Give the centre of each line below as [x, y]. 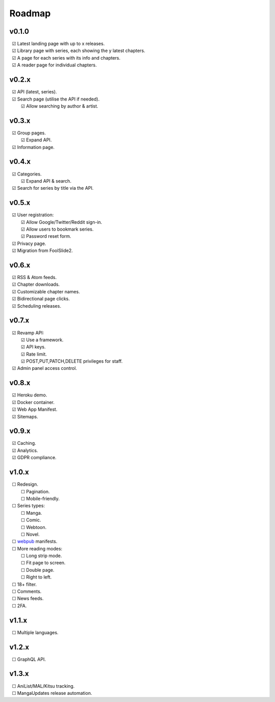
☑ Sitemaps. [25, 416]
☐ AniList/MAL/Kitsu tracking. [43, 686]
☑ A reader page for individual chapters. [54, 65]
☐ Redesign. [25, 484]
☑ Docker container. [33, 402]
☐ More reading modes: [37, 548]
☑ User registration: [33, 215]
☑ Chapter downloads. [36, 284]
